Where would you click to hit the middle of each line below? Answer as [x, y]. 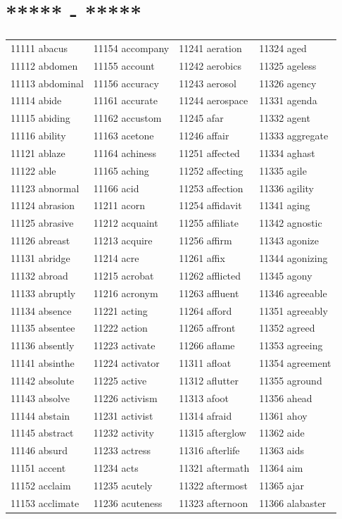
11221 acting [120, 310]
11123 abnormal [45, 188]
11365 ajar [282, 485]
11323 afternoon [214, 502]
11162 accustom [127, 118]
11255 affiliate [209, 223]
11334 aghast [287, 152]
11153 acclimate [45, 502]
